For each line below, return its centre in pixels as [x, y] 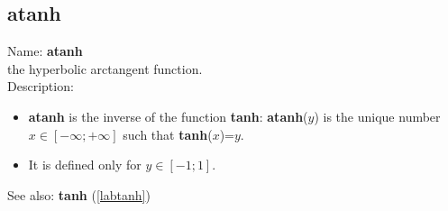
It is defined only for [85, 165]
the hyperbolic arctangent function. [105, 68]
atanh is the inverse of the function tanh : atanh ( [168, 116]
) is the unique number [377, 116]
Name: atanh [45, 51]
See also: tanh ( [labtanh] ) [79, 194]
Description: [41, 86]
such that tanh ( [168, 134]
